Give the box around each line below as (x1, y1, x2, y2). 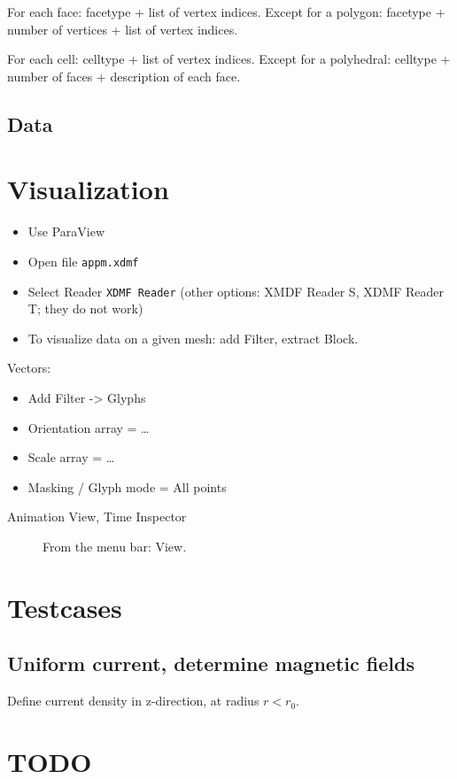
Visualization (7, 171, 169, 207)
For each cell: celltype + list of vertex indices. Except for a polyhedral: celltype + (7, 50, 451, 68)
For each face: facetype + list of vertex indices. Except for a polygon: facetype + (7, 3, 445, 20)
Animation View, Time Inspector (7, 507, 187, 526)
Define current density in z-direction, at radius (7, 691, 259, 710)
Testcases (7, 589, 122, 625)
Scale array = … (27, 448, 115, 467)
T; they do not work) (27, 299, 143, 318)
